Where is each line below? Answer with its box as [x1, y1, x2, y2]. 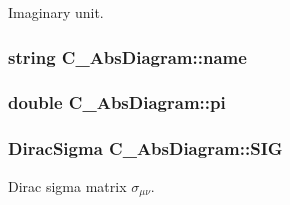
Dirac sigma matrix [8, 175, 127, 196]
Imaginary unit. [8, 2, 104, 22]
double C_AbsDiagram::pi [8, 90, 226, 115]
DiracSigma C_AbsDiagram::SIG [8, 136, 283, 161]
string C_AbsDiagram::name [8, 44, 247, 69]
